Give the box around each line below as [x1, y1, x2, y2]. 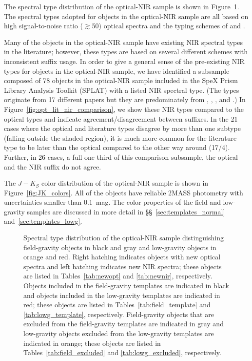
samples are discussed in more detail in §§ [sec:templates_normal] [27, 206, 225, 216]
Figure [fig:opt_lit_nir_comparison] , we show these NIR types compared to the [4, 104, 244, 114]
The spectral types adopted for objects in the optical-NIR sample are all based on [4, 11, 249, 21]
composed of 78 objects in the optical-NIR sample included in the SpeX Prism [4, 75, 238, 85]
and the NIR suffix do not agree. [4, 161, 101, 171]
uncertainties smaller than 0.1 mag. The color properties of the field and [4, 197, 221, 207]
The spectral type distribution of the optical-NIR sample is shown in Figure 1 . [4, 1, 239, 11]
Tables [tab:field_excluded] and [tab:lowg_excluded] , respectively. [23, 347, 221, 358]
